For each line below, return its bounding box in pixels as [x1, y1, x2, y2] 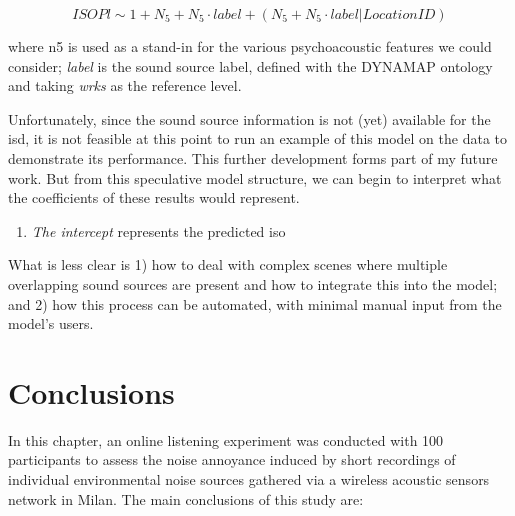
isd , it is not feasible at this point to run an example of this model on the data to [8, 128, 507, 149]
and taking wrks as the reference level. [8, 75, 242, 96]
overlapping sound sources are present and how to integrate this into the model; [8, 273, 498, 294]
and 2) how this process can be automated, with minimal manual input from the [8, 293, 502, 314]
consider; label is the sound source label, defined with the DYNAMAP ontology [8, 55, 493, 76]
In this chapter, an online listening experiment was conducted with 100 [8, 429, 444, 450]
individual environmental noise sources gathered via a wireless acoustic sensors [8, 469, 490, 490]
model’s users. [8, 313, 94, 334]
